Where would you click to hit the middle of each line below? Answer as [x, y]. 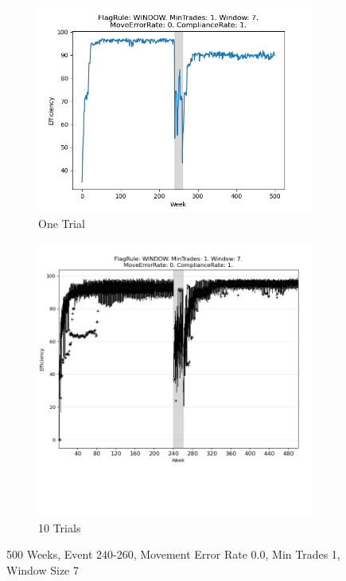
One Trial [62, 223]
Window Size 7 [43, 569]
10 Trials [60, 527]
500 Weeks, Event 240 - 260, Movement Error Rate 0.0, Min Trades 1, [173, 554]
